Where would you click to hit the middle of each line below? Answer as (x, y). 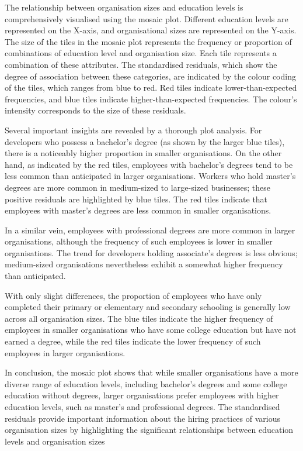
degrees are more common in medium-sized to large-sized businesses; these (137, 187)
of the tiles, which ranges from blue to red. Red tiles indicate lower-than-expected (151, 87)
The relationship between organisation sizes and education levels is (124, 7)
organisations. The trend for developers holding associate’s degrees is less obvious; (151, 252)
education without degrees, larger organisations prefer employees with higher (142, 395)
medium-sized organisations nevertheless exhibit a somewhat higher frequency (144, 264)
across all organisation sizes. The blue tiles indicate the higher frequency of (139, 318)
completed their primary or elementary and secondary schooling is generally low (148, 307)
